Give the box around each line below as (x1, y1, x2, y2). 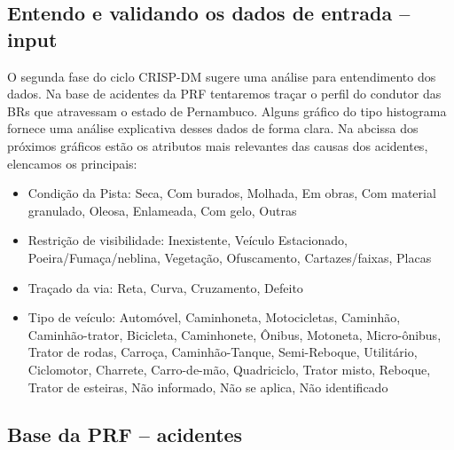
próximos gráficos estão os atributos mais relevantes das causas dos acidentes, (7, 136, 428, 154)
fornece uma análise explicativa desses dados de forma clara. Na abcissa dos (7, 119, 419, 138)
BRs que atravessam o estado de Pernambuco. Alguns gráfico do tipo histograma (7, 101, 447, 120)
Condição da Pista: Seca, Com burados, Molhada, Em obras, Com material (27, 184, 436, 202)
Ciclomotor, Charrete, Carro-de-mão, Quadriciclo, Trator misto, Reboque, (27, 359, 431, 378)
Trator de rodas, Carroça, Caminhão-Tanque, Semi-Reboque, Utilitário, (27, 343, 418, 361)
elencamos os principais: (7, 154, 137, 172)
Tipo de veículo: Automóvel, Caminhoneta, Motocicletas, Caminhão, (27, 308, 401, 327)
